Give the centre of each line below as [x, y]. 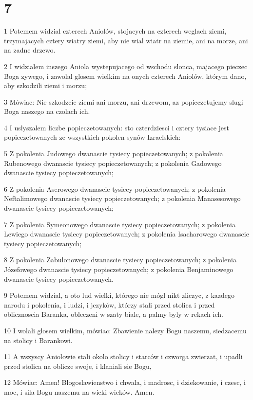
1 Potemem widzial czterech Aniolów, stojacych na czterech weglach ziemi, [115, 31]
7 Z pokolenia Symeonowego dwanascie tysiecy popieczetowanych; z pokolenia [120, 224]
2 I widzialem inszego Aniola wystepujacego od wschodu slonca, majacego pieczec [126, 66]
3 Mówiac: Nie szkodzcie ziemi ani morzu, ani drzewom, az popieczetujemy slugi [124, 101]
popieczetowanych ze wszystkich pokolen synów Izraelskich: [92, 137]
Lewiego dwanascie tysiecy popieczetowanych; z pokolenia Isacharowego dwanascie [126, 234]
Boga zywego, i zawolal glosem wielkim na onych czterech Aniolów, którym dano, [125, 76]
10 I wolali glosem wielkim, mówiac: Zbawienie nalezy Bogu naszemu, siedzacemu [125, 330]
